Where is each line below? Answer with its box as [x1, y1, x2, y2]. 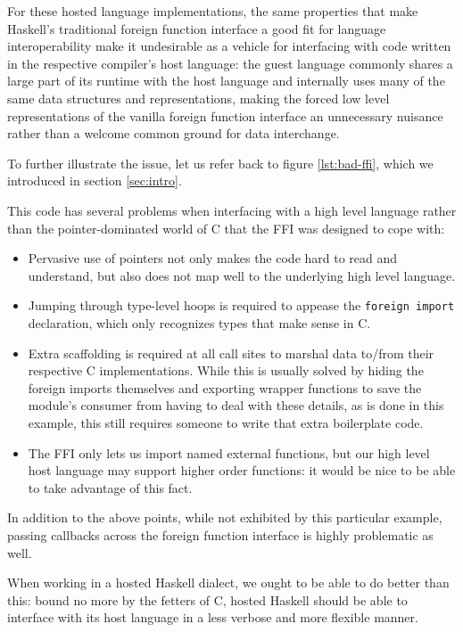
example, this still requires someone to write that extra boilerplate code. [28, 413, 424, 431]
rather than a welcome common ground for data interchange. [7, 124, 340, 143]
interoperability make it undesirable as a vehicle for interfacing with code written [7, 37, 451, 55]
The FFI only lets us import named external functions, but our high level [28, 443, 430, 462]
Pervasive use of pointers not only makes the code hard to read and [28, 249, 398, 267]
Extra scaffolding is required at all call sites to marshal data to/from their [28, 343, 434, 362]
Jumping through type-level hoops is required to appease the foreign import [28, 296, 455, 315]
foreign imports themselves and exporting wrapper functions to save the [28, 378, 422, 397]
